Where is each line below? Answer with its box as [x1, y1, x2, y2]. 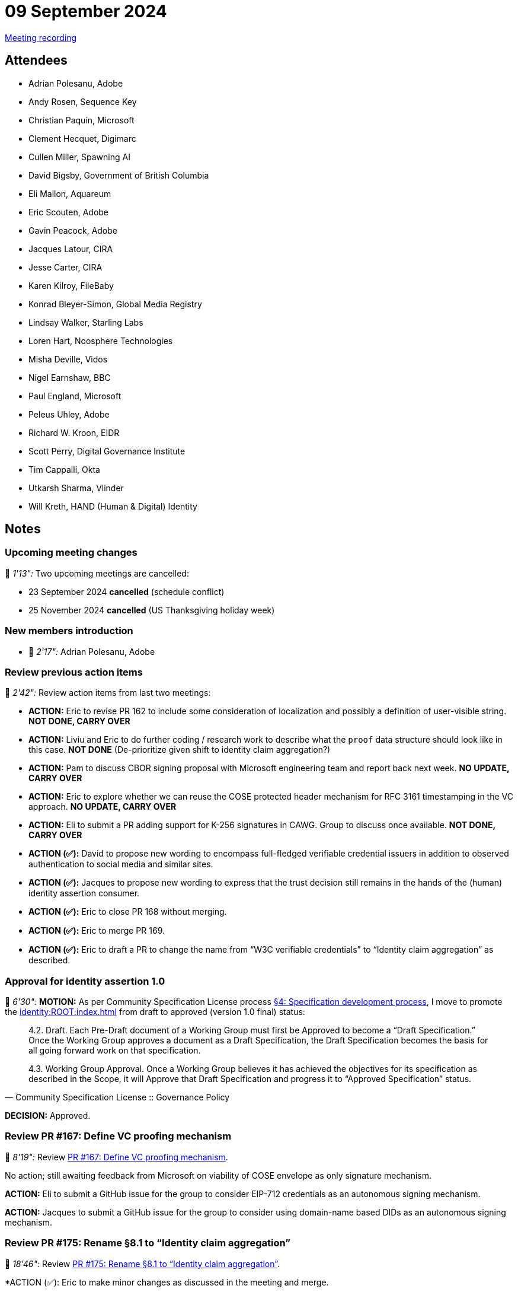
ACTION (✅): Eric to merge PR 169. [28, 925, 165, 936]
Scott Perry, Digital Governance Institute [28, 445, 186, 456]
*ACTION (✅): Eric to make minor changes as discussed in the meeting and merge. [5, 1277, 329, 1287]
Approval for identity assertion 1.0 [5, 975, 165, 987]
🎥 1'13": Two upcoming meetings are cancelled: [5, 568, 189, 578]
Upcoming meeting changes [5, 546, 138, 559]
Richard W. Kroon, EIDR [28, 427, 120, 438]
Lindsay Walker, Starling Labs [28, 317, 143, 327]
